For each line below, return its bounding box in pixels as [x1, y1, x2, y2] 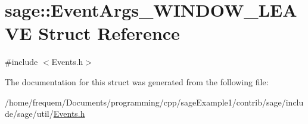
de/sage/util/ [5, 107, 54, 120]
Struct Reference [38, 21, 180, 45]
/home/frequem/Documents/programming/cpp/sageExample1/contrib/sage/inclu [5, 95, 304, 108]
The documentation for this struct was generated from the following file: [5, 75, 269, 88]
